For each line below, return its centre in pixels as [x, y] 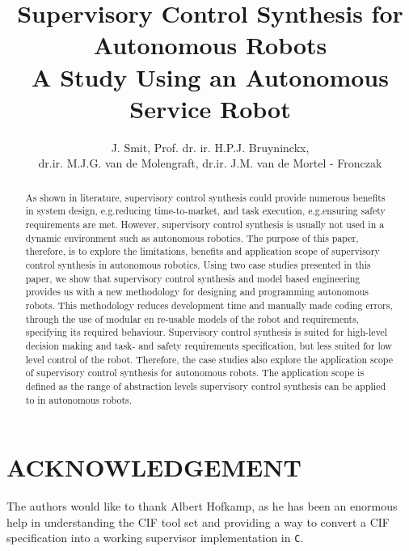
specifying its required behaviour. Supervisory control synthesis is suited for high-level [207, 332]
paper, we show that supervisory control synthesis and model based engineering [193, 278]
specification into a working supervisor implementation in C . [155, 538]
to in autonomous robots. [79, 399]
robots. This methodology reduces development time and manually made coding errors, [209, 305]
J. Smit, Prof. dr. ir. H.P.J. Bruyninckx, [210, 147]
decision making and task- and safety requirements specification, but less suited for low [209, 345]
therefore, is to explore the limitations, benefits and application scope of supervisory [202, 251]
